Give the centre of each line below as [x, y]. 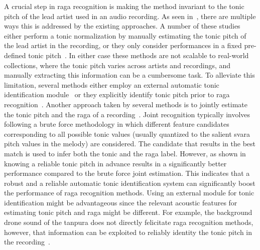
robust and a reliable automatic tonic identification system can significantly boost [130, 183]
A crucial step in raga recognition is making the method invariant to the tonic [124, 6]
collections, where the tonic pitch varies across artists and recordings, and [117, 65]
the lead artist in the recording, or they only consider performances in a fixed [123, 45]
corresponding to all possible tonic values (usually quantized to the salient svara [127, 134]
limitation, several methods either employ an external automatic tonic [112, 84]
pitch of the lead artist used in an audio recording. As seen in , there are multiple [130, 16]
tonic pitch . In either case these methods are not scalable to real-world [139, 55]
